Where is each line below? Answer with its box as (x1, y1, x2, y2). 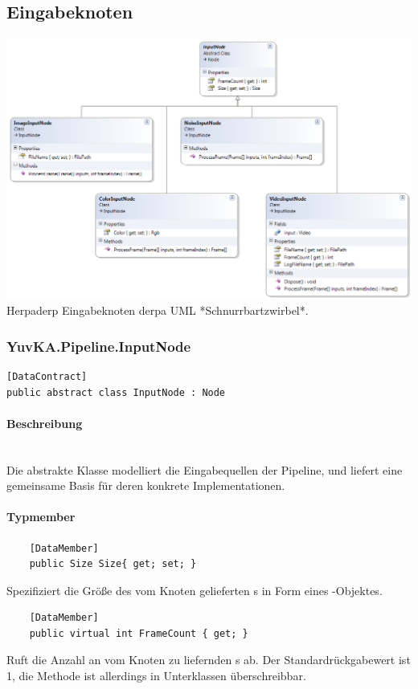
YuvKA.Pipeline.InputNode (6, 336, 191, 356)
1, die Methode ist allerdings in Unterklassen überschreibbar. (6, 667, 306, 684)
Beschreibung (6, 414, 83, 431)
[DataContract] (6, 370, 88, 382)
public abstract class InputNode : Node (6, 386, 226, 398)
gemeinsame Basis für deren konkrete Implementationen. (6, 477, 285, 494)
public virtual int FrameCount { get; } (29, 627, 248, 639)
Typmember (6, 508, 76, 525)
